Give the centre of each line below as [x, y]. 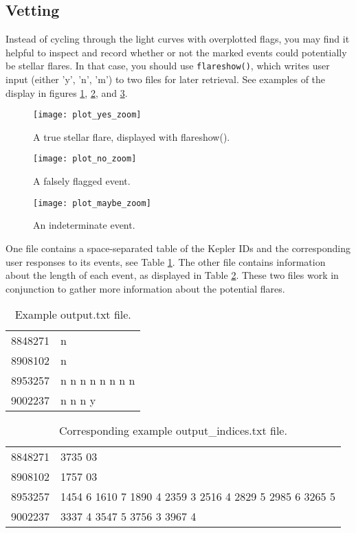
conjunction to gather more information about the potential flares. [145, 288]
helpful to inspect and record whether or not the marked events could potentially [176, 52]
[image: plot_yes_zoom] [87, 115]
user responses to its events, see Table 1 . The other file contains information [166, 261]
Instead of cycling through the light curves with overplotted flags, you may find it [178, 39]
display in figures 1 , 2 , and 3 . [67, 92]
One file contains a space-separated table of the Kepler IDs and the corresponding [178, 248]
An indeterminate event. [84, 225]
